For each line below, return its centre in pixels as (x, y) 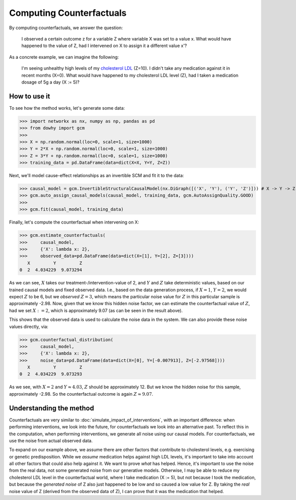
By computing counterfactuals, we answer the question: (66, 28)
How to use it (30, 96)
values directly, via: (29, 326)
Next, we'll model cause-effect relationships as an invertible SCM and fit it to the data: (97, 176)
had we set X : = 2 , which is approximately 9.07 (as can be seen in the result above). (96, 310)
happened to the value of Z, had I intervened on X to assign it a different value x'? (104, 46)
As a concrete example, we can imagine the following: (64, 57)
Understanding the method (52, 408)
